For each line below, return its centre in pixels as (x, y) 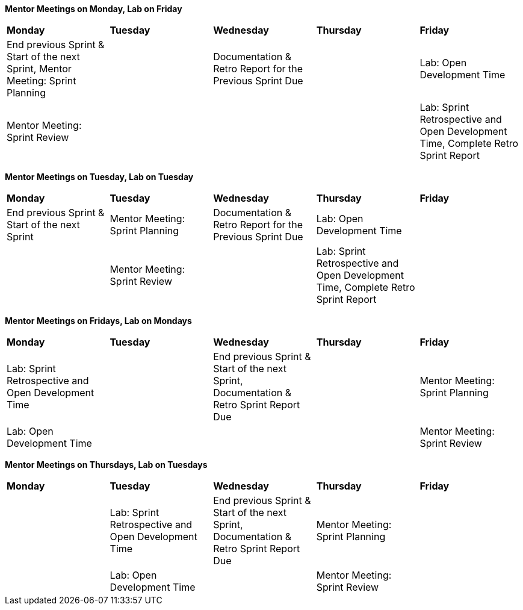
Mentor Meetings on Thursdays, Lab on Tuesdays (106, 465)
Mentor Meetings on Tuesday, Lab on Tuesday (99, 177)
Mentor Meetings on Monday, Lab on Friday (94, 9)
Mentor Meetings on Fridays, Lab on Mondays (98, 321)
